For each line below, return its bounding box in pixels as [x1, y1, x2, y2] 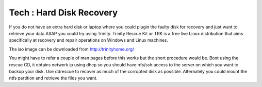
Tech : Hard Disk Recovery [9, 7, 118, 18]
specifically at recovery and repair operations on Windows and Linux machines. [9, 37, 168, 43]
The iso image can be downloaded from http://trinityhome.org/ [9, 46, 134, 52]
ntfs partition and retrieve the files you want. [9, 75, 98, 81]
